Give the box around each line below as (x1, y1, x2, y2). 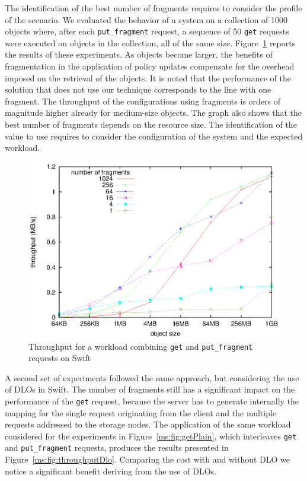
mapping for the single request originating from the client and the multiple (5, 406, 277, 419)
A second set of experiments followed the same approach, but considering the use (5, 371, 299, 384)
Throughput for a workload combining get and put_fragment (28, 340, 253, 352)
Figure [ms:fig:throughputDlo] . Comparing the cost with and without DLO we (5, 453, 290, 466)
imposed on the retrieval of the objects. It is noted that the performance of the (5, 71, 291, 84)
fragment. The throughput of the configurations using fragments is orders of (5, 94, 280, 107)
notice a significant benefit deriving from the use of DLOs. (5, 464, 216, 477)
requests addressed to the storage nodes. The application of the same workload (5, 418, 291, 431)
